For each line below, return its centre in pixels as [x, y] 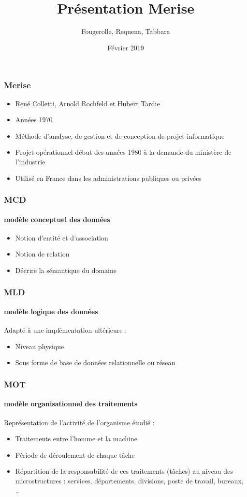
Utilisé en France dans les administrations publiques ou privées [108, 178]
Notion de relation [42, 254]
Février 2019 [126, 47]
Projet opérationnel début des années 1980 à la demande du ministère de [123, 152]
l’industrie [30, 161]
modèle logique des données [51, 312]
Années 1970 [34, 120]
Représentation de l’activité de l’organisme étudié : [79, 422]
